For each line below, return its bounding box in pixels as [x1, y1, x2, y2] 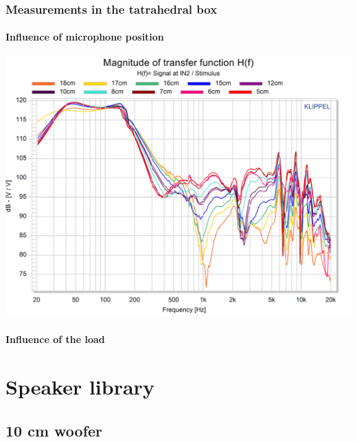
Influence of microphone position [5, 30, 164, 44]
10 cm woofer [5, 419, 103, 441]
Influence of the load [5, 332, 105, 346]
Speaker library [5, 373, 154, 401]
